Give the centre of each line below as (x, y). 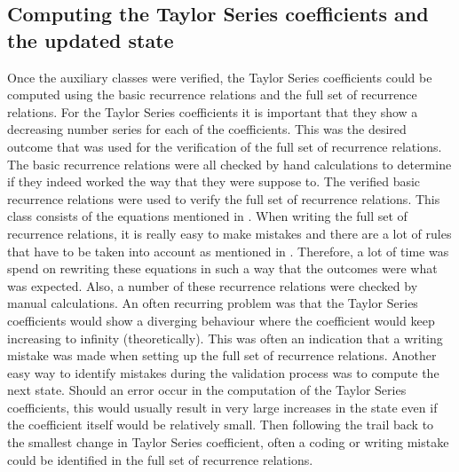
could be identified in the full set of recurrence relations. (160, 459)
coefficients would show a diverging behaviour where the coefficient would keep (221, 320)
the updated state (91, 39)
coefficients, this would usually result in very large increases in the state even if (222, 407)
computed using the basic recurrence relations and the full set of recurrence (212, 94)
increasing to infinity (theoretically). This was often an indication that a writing (225, 338)
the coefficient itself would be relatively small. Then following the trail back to (221, 425)
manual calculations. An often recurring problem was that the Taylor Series (213, 303)
